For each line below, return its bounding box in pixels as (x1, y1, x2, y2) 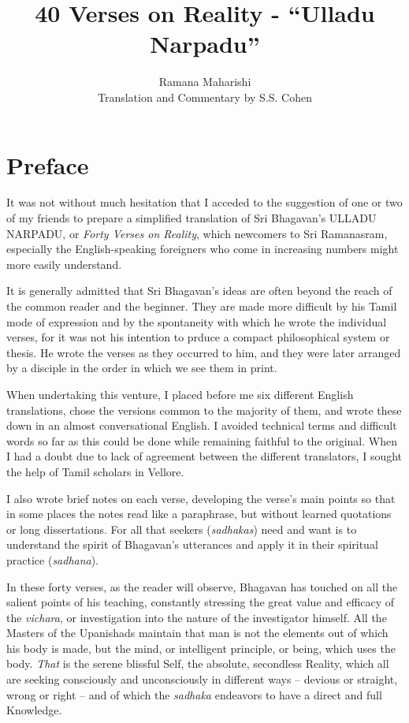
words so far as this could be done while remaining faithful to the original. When (6, 432, 397, 449)
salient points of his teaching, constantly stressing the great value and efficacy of (6, 594, 395, 610)
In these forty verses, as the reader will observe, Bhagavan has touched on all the (6, 578, 398, 594)
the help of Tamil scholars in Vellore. (6, 463, 184, 479)
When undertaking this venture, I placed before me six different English (6, 386, 354, 402)
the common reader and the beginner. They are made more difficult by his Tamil (6, 298, 397, 314)
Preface (6, 148, 89, 181)
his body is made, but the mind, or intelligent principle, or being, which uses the (6, 639, 396, 656)
